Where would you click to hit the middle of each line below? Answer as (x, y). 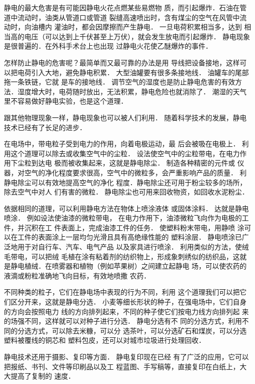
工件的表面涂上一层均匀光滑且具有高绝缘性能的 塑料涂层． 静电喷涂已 (130, 237)
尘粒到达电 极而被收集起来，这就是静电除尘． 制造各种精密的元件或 (126, 163)
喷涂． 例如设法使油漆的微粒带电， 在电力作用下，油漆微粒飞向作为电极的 (123, 218)
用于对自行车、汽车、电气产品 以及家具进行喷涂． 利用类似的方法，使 (130, 247)
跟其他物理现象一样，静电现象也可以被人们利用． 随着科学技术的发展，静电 (125, 117)
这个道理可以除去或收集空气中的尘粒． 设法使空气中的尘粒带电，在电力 (125, 153)
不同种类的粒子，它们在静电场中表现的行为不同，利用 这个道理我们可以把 (122, 292)
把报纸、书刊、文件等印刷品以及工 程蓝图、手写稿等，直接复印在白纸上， (122, 366)
